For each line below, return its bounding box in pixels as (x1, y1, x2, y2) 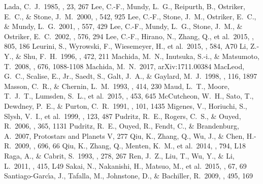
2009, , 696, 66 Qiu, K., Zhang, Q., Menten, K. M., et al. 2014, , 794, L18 (15, 140, 246, 151)
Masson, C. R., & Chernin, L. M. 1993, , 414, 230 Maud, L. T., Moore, (4, 80, 229, 91)
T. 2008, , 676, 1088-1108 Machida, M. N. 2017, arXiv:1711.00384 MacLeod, (4, 60, 245, 71)
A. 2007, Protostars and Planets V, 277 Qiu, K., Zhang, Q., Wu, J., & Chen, (4, 130, 245, 141)
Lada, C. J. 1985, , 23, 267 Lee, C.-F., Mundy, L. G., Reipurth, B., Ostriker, (4, 1, 245, 11)
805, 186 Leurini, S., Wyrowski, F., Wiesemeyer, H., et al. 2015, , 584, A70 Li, (4, 41, 248, 51)
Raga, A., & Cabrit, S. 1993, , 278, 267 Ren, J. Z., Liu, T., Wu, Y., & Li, (4, 150, 235, 161)
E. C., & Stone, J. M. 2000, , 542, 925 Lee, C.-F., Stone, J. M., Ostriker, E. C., (4, 11, 256, 21)
